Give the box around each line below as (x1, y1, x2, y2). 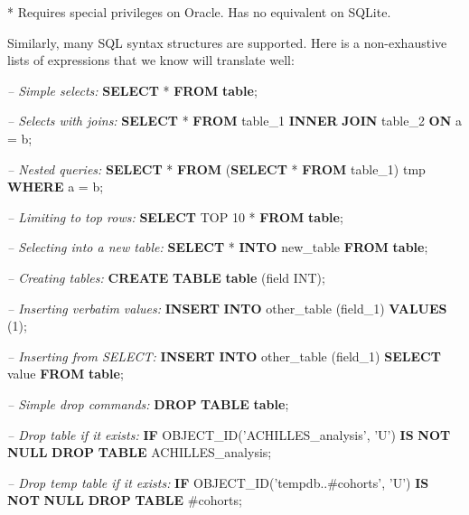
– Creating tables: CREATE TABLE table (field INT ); (7, 267, 325, 286)
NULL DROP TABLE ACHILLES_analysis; (7, 443, 272, 462)
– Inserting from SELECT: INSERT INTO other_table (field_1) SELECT (7, 346, 441, 365)
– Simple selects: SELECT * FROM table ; (7, 80, 258, 99)
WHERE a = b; (7, 177, 104, 196)
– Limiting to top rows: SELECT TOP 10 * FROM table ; (7, 207, 343, 226)
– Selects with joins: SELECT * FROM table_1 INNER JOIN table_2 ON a (7, 111, 462, 130)
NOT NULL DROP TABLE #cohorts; (7, 491, 242, 510)
